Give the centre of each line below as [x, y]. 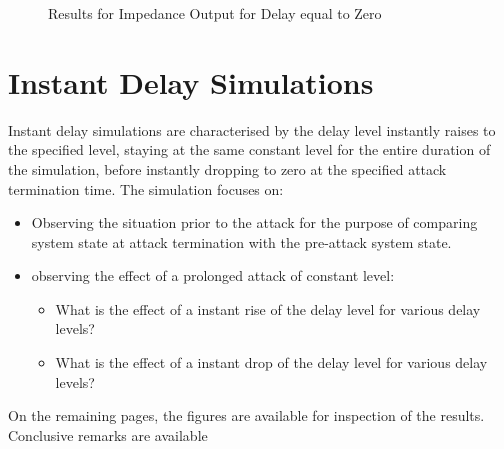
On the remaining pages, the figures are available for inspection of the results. [246, 415]
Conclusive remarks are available [108, 434]
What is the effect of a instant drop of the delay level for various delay [271, 362]
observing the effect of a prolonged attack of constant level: [213, 275]
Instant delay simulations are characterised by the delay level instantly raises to [252, 129]
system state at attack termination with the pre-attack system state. [241, 241]
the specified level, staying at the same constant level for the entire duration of [249, 149]
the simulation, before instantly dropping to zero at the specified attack [227, 168]
